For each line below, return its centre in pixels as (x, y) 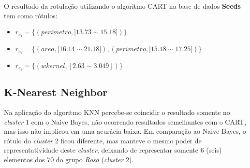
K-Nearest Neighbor (56, 92)
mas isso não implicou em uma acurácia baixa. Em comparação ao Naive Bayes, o (125, 131)
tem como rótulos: (31, 15)
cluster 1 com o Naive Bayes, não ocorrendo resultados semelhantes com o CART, (125, 121)
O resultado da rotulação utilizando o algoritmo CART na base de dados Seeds (122, 6)
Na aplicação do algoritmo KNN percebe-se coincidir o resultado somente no (117, 112)
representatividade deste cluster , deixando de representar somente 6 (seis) (113, 150)
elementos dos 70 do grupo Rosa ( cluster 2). (69, 159)
